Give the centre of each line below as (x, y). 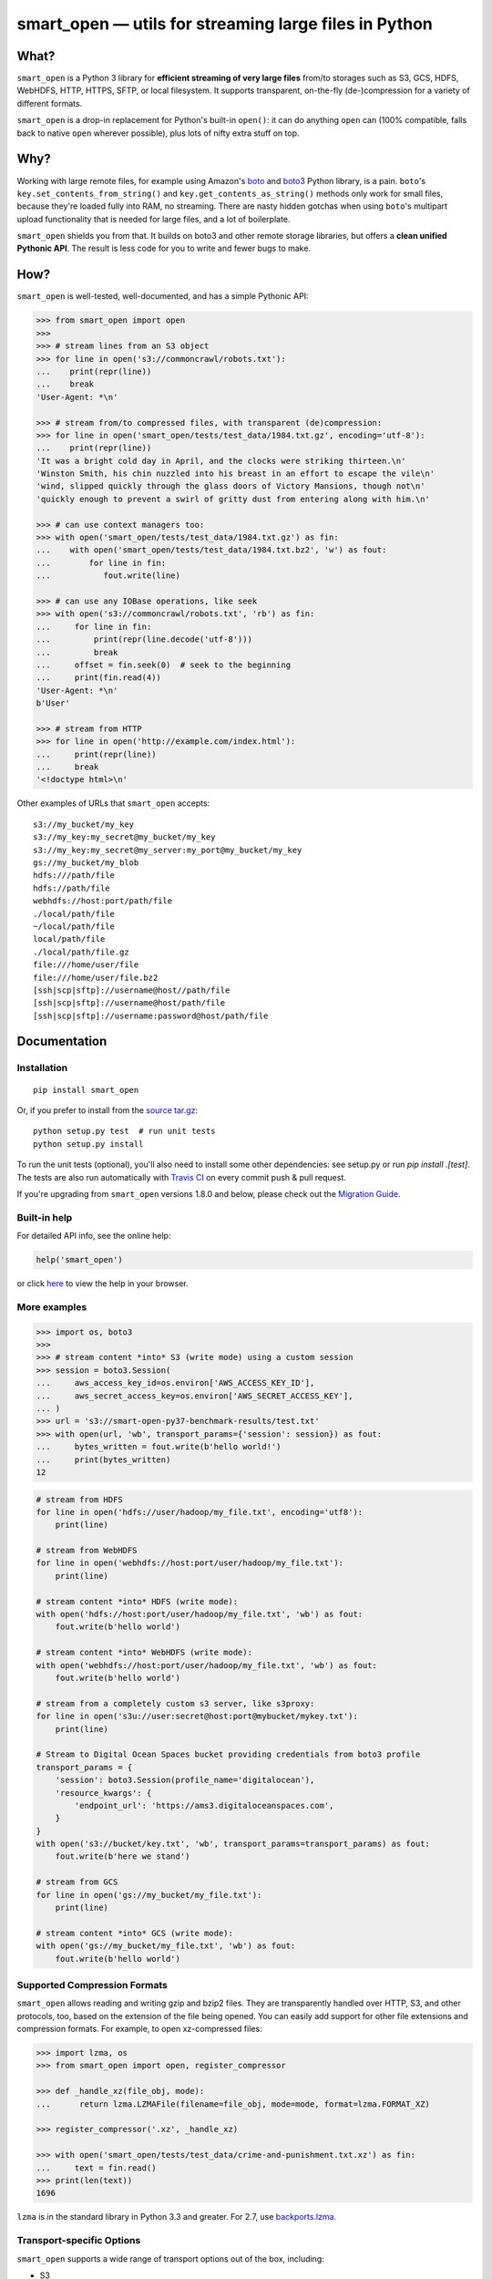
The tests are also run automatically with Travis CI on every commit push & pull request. (181, 1177)
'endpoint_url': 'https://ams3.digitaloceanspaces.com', (204, 1805)
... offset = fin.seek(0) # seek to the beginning (164, 665)
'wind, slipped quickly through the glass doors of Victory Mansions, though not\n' (231, 486)
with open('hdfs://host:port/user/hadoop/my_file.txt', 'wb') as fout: (200, 1614)
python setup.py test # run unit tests (124, 1131)
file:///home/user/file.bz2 (96, 977)
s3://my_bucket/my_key (84, 824)
